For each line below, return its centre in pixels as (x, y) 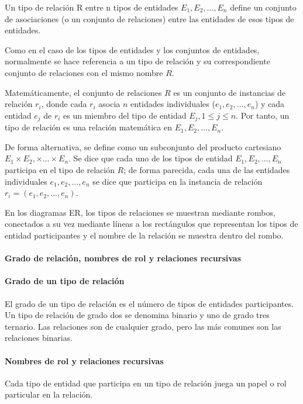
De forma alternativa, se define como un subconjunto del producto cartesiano (143, 146)
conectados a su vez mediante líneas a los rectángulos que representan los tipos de (151, 224)
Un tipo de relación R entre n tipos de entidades (92, 7)
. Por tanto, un (263, 115)
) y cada (270, 104)
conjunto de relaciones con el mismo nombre (84, 72)
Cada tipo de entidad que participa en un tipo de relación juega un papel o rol (146, 383)
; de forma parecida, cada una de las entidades (207, 169)
